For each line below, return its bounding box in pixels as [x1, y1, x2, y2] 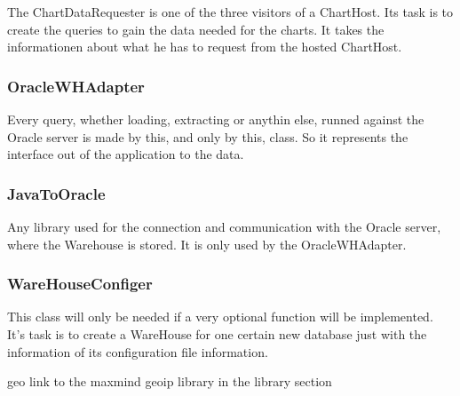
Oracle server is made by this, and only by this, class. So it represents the [7, 127, 408, 146]
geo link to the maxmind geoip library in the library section [7, 372, 332, 391]
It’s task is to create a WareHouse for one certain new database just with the [7, 325, 427, 343]
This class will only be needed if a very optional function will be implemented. [7, 307, 433, 326]
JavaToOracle [7, 182, 106, 204]
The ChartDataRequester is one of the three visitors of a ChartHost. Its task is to [7, 3, 454, 20]
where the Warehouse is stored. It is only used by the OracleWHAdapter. [7, 234, 407, 253]
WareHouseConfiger [7, 273, 153, 295]
